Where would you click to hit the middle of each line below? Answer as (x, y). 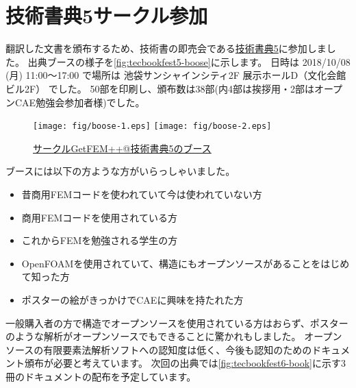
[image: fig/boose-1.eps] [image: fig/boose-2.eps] (152, 126)
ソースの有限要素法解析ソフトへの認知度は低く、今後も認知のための (159, 349)
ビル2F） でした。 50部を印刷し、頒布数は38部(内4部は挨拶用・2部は (160, 88)
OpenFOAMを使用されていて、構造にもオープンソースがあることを (171, 263)
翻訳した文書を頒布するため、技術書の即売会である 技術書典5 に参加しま (166, 48)
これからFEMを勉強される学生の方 (100, 240)
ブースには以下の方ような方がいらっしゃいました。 (120, 171)
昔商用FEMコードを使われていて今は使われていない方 (142, 194)
